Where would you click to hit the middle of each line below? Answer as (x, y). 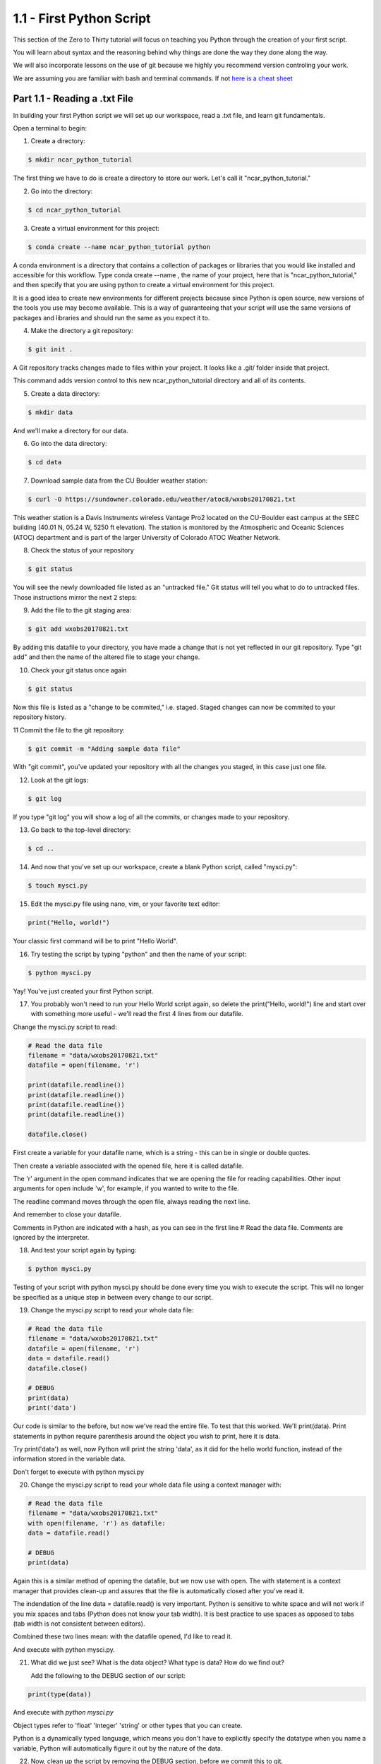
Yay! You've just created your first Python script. (83, 991)
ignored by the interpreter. (51, 1237)
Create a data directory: (65, 393)
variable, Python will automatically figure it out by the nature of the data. (118, 1748)
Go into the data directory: (69, 444)
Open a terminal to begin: (50, 128)
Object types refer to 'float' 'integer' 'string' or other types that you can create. (128, 1725)
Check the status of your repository (82, 550)
